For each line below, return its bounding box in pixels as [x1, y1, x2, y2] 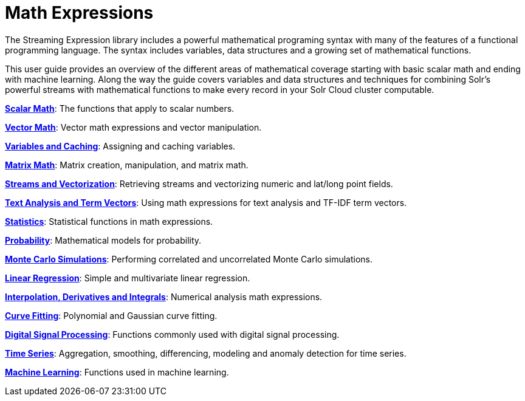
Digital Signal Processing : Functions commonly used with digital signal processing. [5, 329, 340, 340]
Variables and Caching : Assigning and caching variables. [5, 140, 236, 151]
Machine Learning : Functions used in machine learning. [5, 366, 229, 377]
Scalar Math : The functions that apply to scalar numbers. [5, 103, 235, 114]
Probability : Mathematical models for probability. [5, 235, 202, 245]
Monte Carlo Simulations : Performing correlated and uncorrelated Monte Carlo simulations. [5, 253, 373, 264]
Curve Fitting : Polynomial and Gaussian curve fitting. [5, 310, 218, 321]
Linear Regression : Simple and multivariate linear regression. [5, 272, 250, 283]
